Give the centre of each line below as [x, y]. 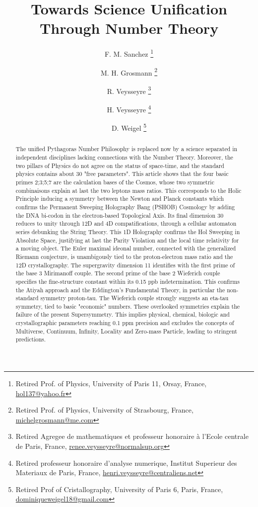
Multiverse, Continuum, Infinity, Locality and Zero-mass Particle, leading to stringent [126, 331]
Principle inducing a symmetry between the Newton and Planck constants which [120, 199]
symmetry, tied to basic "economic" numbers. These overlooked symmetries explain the [128, 306]
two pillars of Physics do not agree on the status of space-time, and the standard [120, 165]
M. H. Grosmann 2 [129, 72]
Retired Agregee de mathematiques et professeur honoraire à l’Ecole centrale [132, 436]
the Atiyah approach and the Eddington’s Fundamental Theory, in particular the [120, 290]
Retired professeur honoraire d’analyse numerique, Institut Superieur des [126, 463]
